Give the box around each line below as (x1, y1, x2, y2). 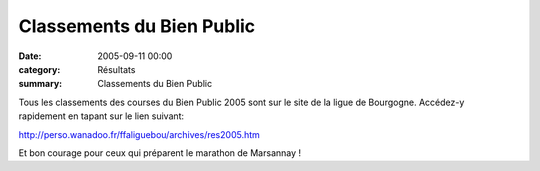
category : (18, 63, 61, 75)
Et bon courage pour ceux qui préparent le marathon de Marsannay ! (18, 146, 302, 159)
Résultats (97, 63, 136, 75)
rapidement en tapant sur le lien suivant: (18, 110, 185, 122)
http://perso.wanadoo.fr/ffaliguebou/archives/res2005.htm (18, 128, 260, 140)
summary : (18, 78, 63, 90)
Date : (18, 50, 42, 62)
